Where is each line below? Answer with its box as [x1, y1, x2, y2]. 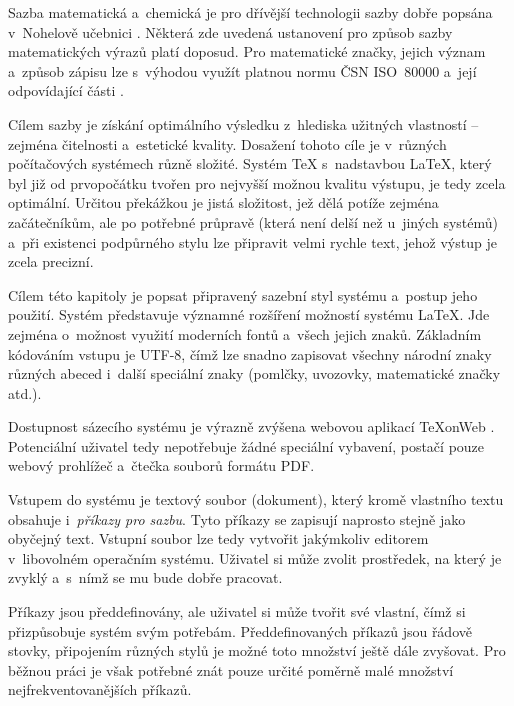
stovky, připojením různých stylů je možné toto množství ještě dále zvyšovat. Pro [8, 640, 506, 661]
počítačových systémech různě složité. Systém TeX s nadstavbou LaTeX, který [8, 153, 492, 174]
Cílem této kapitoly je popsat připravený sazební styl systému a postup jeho [8, 284, 478, 305]
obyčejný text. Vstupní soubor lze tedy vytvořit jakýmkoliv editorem [8, 528, 429, 549]
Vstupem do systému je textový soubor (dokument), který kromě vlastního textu [8, 489, 504, 510]
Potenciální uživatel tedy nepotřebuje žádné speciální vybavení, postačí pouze [8, 435, 485, 456]
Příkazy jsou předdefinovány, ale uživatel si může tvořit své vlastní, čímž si [8, 601, 466, 622]
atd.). [8, 382, 42, 403]
